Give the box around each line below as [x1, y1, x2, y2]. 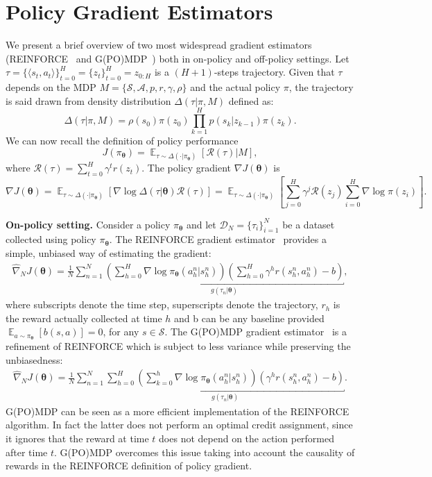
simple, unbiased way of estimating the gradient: [6, 246, 211, 260]
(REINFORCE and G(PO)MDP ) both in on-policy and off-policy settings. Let [6, 51, 349, 65]
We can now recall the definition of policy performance [6, 133, 239, 148]
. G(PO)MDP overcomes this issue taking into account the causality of [54, 444, 355, 459]
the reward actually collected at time [6, 310, 162, 325]
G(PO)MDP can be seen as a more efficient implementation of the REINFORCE [6, 403, 349, 418]
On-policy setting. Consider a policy [6, 217, 171, 231]
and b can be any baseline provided [174, 310, 325, 325]
